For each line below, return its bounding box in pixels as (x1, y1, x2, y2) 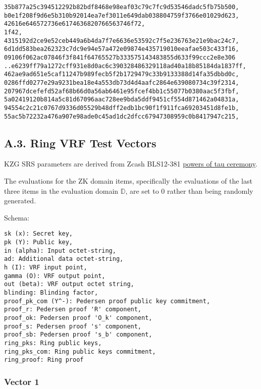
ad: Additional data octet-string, (4, 255, 124, 263)
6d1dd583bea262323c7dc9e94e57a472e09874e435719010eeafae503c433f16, (4, 45, 239, 53)
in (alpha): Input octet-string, (4, 247, 116, 254)
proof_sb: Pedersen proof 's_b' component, (4, 331, 152, 339)
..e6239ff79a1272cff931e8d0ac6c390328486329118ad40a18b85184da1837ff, (4, 62, 246, 70)
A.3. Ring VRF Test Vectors (4, 135, 156, 150)
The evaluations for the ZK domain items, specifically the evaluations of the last (4, 175, 252, 186)
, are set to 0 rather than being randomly (125, 185, 253, 196)
